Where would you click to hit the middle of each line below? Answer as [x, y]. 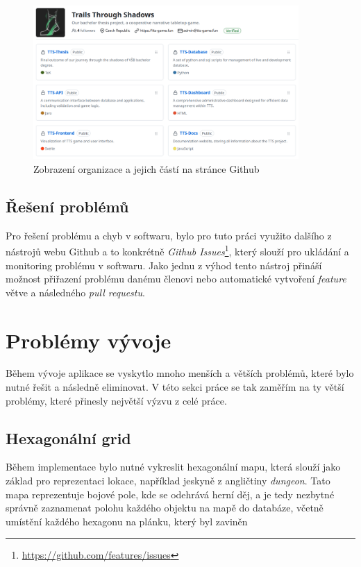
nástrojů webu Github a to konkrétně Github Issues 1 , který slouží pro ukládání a [177, 250]
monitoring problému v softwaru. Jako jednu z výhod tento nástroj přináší [164, 265]
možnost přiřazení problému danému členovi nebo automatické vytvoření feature [176, 279]
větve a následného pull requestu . [75, 292]
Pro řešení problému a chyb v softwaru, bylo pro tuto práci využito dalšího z [169, 235]
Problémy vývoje [89, 340]
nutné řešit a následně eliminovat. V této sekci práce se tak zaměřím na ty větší [175, 387]
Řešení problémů [67, 206]
